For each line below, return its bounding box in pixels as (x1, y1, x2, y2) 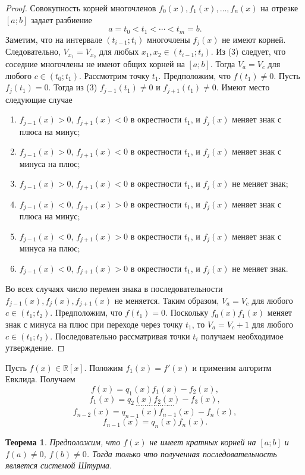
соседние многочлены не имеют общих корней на (5, 57, 185, 70)
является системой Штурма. (5, 459, 112, 471)
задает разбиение (30, 13, 92, 26)
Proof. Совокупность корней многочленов (5, 2, 156, 14)
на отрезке (260, 2, 298, 14)
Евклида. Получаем (5, 373, 76, 385)
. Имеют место (216, 81, 270, 93)
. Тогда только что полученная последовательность (86, 447, 277, 460)
